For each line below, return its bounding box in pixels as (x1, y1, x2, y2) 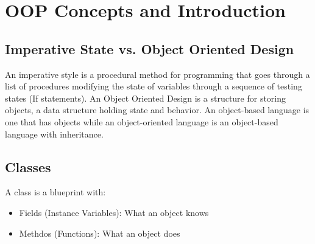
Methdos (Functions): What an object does (19, 226, 180, 239)
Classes (5, 157, 51, 176)
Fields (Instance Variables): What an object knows (19, 206, 209, 218)
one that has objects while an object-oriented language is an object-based (5, 115, 278, 128)
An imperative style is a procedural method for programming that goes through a (5, 68, 310, 80)
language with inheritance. (5, 127, 104, 140)
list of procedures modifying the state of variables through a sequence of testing (5, 80, 302, 92)
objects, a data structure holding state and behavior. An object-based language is (5, 103, 310, 116)
